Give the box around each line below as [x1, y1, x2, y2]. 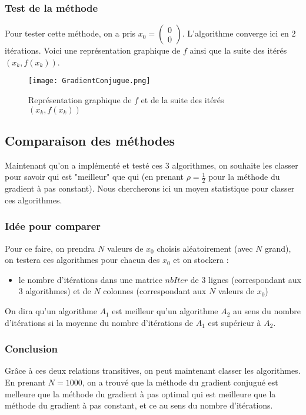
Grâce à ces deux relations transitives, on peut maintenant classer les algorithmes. [5, 364, 301, 377]
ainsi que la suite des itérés [189, 44, 287, 57]
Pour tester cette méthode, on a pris [5, 27, 136, 39]
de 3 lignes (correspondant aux [190, 273, 301, 285]
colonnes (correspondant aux [103, 285, 207, 297]
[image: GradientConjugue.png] [28, 77, 151, 85]
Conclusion [5, 341, 58, 356]
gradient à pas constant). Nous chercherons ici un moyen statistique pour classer [5, 182, 295, 195]
